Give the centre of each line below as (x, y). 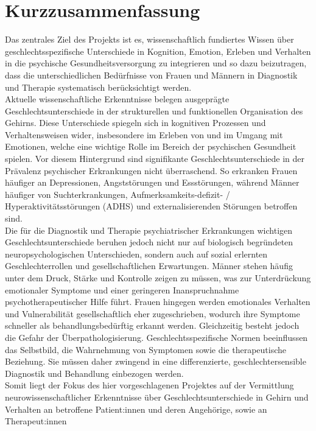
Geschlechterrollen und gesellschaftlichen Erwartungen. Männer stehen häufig (149, 266)
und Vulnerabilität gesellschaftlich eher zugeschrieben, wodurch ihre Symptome (153, 313)
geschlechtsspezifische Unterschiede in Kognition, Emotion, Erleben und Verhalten (158, 51)
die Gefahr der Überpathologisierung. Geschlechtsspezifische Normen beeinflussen (156, 337)
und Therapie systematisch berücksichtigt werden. (98, 87)
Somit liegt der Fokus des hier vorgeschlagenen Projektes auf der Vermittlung (149, 385)
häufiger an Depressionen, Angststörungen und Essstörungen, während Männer (152, 182)
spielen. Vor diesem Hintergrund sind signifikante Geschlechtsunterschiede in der (155, 159)
